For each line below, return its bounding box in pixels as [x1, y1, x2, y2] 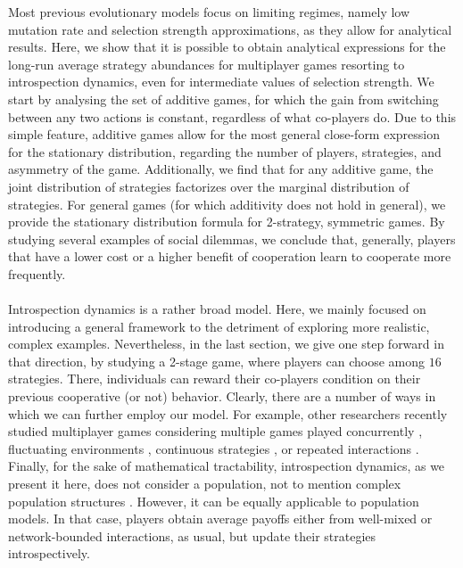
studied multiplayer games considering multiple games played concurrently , [8, 422, 423, 440]
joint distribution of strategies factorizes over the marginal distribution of [8, 177, 409, 195]
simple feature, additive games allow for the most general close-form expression [8, 125, 440, 144]
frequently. [8, 264, 66, 283]
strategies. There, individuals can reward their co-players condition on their [8, 369, 421, 388]
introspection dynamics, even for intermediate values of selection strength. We [8, 72, 434, 91]
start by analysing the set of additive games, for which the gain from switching [8, 89, 439, 108]
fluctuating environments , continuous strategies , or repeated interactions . [8, 439, 419, 457]
